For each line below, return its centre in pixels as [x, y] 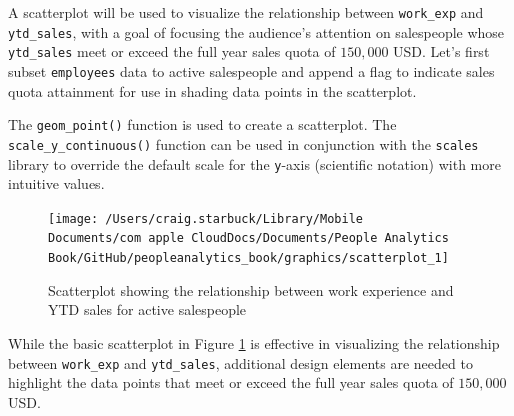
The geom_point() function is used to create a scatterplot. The [202, 124]
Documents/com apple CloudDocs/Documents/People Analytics [248, 238]
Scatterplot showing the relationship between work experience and [251, 289]
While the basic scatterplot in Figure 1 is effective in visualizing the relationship [254, 342]
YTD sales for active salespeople [147, 309]
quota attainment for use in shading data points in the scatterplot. [212, 90]
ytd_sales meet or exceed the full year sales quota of [172, 51]
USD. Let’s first [441, 51]
